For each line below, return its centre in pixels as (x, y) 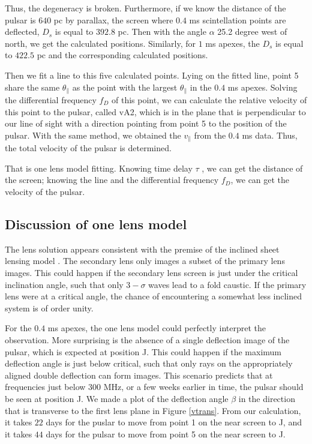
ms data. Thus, (270, 135)
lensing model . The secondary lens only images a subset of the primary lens (145, 261)
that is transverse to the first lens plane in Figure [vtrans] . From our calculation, (153, 410)
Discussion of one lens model (96, 224)
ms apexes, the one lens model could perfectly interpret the (157, 328)
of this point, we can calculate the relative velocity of (209, 100)
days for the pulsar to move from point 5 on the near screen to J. (166, 433)
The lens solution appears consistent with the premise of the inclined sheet (142, 249)
